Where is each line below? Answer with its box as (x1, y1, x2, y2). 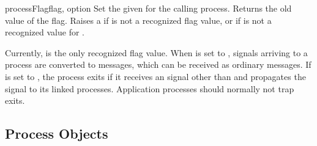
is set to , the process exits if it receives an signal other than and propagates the (5, 70, 306, 82)
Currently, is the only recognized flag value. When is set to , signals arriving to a (5, 46, 308, 59)
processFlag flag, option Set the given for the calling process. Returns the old (5, 2, 292, 14)
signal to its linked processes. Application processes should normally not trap (5, 82, 294, 95)
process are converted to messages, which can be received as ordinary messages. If (5, 58, 311, 71)
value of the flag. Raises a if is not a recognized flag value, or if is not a (5, 13, 272, 26)
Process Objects (5, 124, 108, 143)
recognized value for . (5, 26, 84, 38)
